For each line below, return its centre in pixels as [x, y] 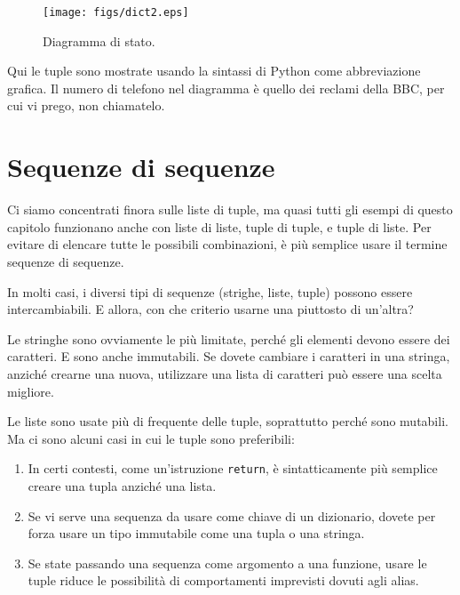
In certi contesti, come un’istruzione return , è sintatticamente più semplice [233, 468]
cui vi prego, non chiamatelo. [86, 105]
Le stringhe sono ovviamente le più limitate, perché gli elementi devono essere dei [229, 338]
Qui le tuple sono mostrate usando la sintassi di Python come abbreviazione [214, 71]
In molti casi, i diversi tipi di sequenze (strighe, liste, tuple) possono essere [210, 291]
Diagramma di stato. [99, 40]
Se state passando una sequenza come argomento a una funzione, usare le [227, 563]
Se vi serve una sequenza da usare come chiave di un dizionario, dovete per [232, 515]
